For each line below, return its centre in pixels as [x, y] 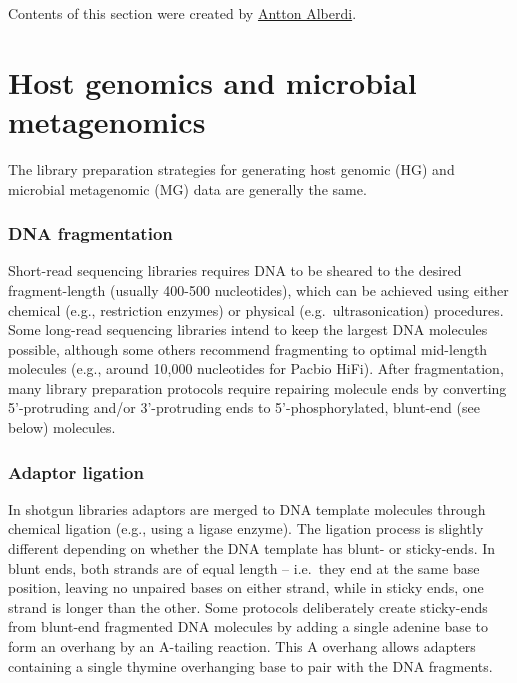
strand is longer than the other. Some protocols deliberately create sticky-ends [248, 606]
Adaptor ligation [76, 471]
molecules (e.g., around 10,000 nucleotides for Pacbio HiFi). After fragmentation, [256, 368]
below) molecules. [62, 427]
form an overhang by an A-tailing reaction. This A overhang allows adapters [242, 646]
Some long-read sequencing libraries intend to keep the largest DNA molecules [248, 329]
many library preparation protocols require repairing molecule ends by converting [257, 387]
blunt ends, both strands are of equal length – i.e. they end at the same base [244, 567]
